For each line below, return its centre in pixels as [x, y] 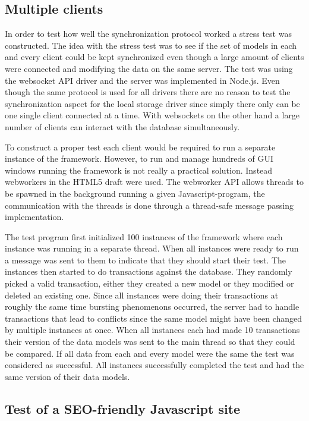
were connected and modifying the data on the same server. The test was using [149, 68]
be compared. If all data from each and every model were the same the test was [150, 353]
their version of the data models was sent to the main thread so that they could [150, 342]
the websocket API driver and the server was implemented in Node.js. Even [142, 80]
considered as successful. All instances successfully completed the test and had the [154, 365]
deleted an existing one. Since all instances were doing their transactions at [142, 295]
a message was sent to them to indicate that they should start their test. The [146, 260]
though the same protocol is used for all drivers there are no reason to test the [148, 92]
